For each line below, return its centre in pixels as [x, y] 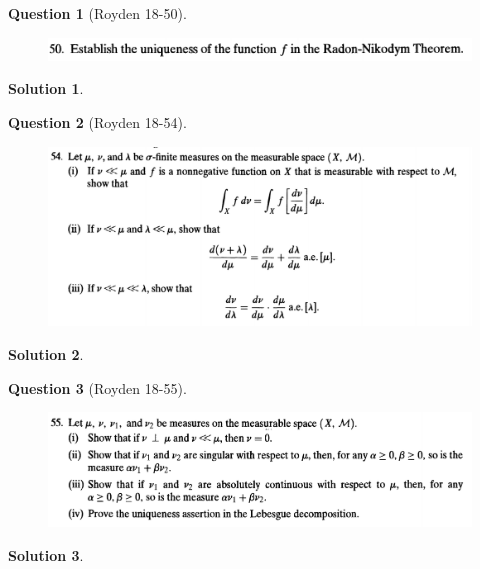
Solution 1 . [46, 88]
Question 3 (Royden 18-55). [97, 387]
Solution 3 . [46, 554]
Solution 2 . [46, 353]
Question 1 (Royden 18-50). [97, 13]
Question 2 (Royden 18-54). [97, 122]
